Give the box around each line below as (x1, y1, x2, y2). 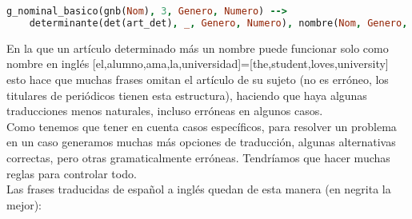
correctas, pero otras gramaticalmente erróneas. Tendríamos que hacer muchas (6, 149, 390, 165)
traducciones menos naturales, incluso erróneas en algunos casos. (6, 102, 323, 119)
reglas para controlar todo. (6, 165, 137, 181)
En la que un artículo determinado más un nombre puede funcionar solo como (6, 39, 389, 56)
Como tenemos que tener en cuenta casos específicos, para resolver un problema (6, 117, 397, 134)
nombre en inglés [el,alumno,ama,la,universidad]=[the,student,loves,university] (6, 55, 389, 72)
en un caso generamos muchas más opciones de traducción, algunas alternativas (6, 133, 396, 150)
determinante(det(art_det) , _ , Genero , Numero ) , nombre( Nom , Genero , (29, 17, 408, 29)
